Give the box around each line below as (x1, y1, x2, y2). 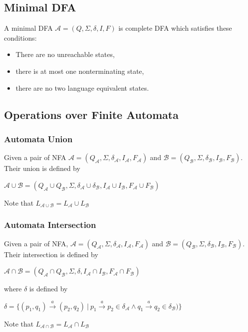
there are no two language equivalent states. (15, 82, 149, 93)
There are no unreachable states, (15, 49, 115, 59)
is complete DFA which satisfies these (118, 23, 232, 33)
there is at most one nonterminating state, (15, 65, 144, 76)
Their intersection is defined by (4, 249, 99, 259)
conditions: (4, 32, 37, 43)
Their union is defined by (4, 163, 81, 173)
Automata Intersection (4, 219, 96, 231)
